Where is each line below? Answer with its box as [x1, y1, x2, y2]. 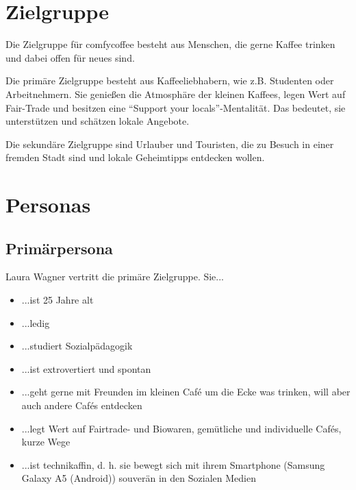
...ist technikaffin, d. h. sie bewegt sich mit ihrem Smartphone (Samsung [21, 457, 325, 471]
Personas [5, 191, 91, 219]
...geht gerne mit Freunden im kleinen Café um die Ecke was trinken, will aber [21, 384, 351, 399]
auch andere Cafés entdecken [21, 398, 142, 413]
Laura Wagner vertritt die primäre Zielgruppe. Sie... [5, 269, 225, 284]
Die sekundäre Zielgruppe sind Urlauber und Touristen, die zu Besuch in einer [5, 136, 334, 151]
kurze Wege [21, 434, 71, 449]
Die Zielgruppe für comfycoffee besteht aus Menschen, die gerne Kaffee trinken [5, 37, 335, 51]
